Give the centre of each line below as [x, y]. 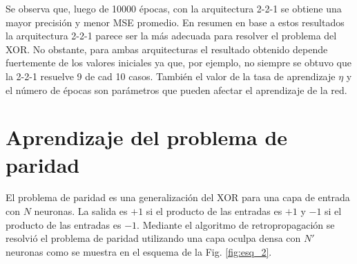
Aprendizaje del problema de [147, 137]
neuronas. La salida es [81, 211]
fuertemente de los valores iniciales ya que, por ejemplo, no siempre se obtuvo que [178, 63]
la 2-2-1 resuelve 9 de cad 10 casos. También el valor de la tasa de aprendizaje [171, 76]
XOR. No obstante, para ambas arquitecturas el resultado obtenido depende [167, 49]
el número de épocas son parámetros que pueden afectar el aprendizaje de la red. [176, 89]
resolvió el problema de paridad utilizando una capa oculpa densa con [153, 238]
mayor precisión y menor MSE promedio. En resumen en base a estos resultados [175, 22]
